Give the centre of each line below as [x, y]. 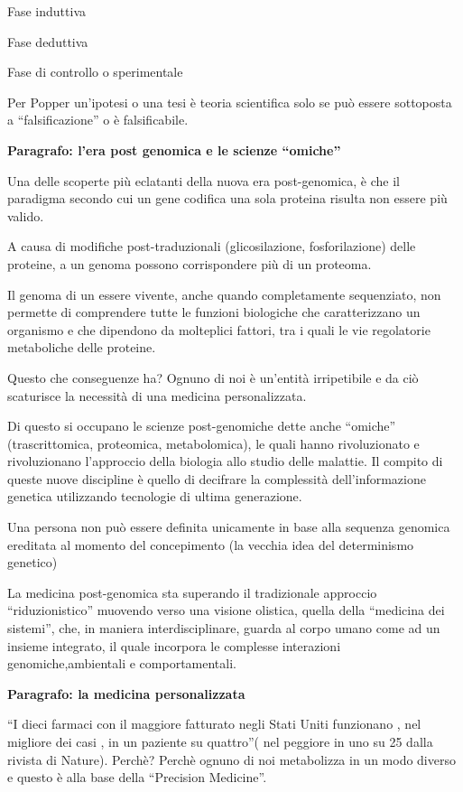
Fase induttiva [47, 11]
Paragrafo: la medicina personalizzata [126, 693]
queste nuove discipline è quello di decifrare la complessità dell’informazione [217, 478]
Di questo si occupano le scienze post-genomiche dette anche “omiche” [202, 426]
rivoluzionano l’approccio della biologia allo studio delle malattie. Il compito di [225, 461]
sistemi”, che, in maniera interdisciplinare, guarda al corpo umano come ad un [224, 628]
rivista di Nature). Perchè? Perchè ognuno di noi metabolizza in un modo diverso [231, 759]
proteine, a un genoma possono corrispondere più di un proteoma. [190, 263]
